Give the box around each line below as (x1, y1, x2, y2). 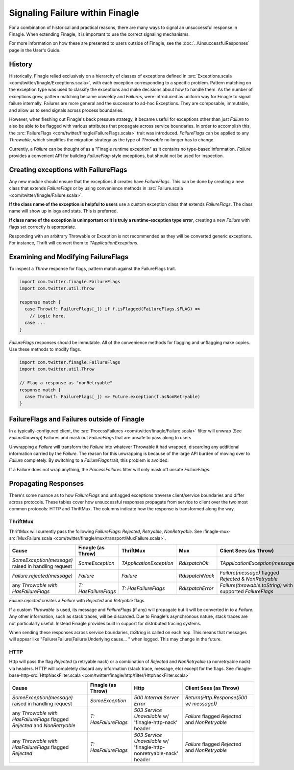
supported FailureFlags (220, 588, 274, 595)
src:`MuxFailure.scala (9, 535, 52, 541)
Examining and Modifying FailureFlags (9, 253, 129, 261)
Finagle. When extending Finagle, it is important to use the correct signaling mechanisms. (9, 31, 190, 37)
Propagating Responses (9, 479, 84, 488)
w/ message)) (185, 700, 218, 707)
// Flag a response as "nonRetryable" (19, 380, 113, 386)
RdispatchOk (179, 560, 209, 567)
